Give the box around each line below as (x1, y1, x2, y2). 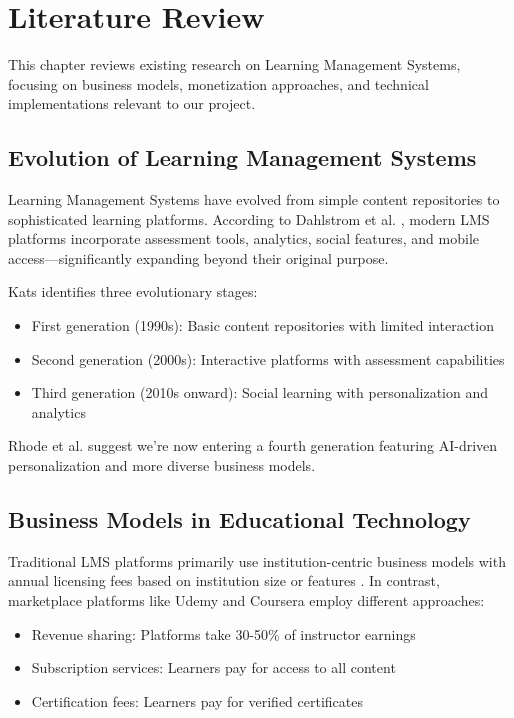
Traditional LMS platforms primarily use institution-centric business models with (8, 550, 506, 571)
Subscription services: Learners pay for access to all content (31, 657, 396, 678)
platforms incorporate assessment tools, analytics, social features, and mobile (8, 228, 480, 249)
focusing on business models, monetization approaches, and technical (8, 73, 429, 94)
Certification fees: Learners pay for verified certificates (31, 690, 363, 711)
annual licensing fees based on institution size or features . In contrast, (8, 570, 440, 591)
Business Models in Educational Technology (8, 504, 471, 535)
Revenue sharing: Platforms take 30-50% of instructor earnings (31, 623, 416, 644)
